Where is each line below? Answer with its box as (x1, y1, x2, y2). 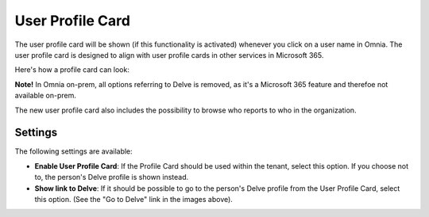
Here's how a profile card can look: (14, 65, 130, 74)
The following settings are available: (14, 147, 133, 156)
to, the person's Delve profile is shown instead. (34, 173, 189, 182)
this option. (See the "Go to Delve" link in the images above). (34, 194, 234, 204)
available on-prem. (14, 91, 77, 101)
